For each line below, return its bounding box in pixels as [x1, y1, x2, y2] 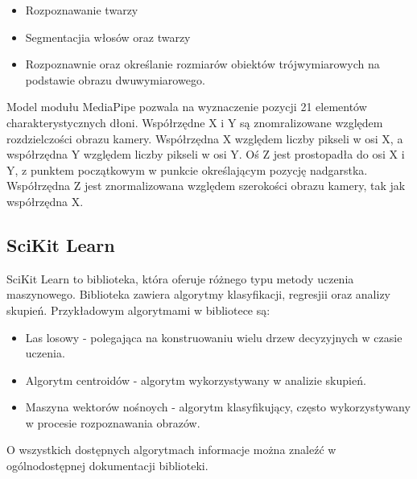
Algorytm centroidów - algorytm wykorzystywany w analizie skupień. [25, 371, 366, 388]
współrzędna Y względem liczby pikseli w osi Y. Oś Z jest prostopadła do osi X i [6, 146, 405, 163]
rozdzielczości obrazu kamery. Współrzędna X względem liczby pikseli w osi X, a [6, 130, 403, 147]
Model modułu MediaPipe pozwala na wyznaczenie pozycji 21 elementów [6, 98, 367, 115]
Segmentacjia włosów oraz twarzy [25, 28, 191, 45]
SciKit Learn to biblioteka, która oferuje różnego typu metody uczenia [6, 270, 354, 287]
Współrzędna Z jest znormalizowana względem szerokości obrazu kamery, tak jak [6, 177, 406, 194]
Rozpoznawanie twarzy [25, 2, 138, 18]
